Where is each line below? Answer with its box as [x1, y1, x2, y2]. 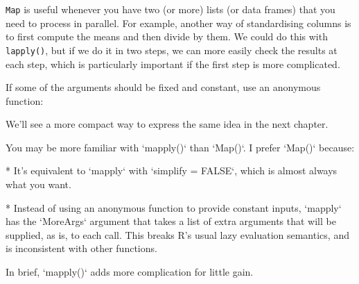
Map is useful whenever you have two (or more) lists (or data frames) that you [6, 2, 335, 16]
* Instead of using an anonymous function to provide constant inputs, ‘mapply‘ [6, 200, 342, 215]
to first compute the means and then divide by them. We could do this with [6, 29, 328, 44]
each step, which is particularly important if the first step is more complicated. [6, 56, 340, 71]
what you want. [6, 177, 71, 192]
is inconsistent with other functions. [6, 241, 157, 256]
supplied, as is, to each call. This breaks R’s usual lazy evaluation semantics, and [6, 227, 349, 242]
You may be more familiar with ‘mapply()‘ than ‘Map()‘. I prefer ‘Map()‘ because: [6, 140, 355, 154]
